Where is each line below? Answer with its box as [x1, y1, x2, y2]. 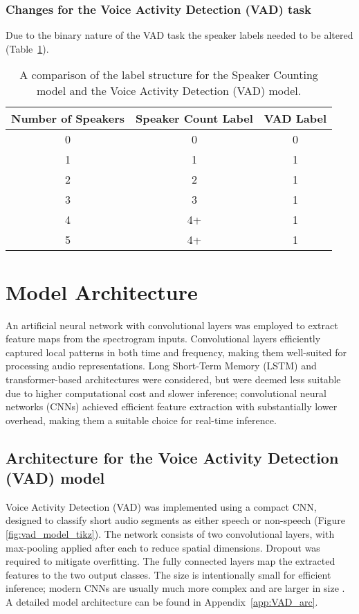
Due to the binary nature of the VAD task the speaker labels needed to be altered [6, 28, 353, 42]
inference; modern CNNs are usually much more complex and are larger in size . [6, 581, 345, 595]
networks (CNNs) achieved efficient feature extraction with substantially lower [6, 399, 338, 414]
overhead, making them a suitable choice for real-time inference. [6, 412, 277, 427]
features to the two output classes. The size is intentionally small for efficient [6, 567, 331, 581]
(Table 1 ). [6, 41, 49, 55]
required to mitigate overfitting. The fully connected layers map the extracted [6, 554, 335, 568]
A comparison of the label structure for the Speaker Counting [19, 67, 318, 83]
